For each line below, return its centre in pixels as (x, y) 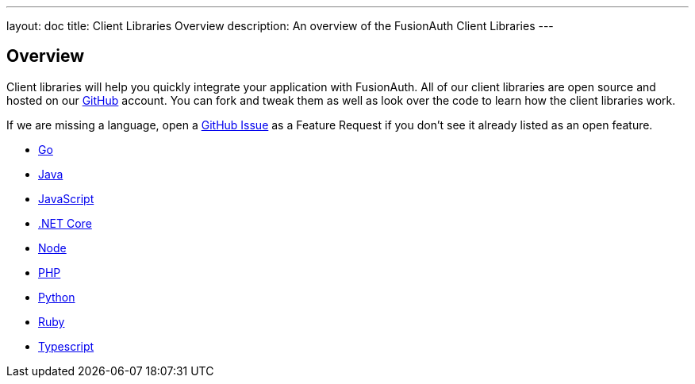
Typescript (66, 346)
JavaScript (66, 198)
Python (57, 297)
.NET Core (65, 223)
